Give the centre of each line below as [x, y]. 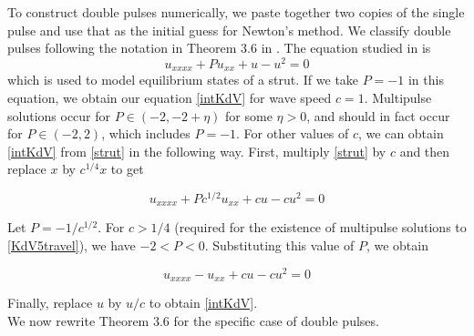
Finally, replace [50, 303]
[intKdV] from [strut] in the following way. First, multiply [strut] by [197, 151]
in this [426, 80]
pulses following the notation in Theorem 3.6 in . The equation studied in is [219, 48]
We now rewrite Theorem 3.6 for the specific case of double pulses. [193, 320]
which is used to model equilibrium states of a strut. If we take [183, 80]
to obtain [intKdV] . [203, 303]
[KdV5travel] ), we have [72, 245]
